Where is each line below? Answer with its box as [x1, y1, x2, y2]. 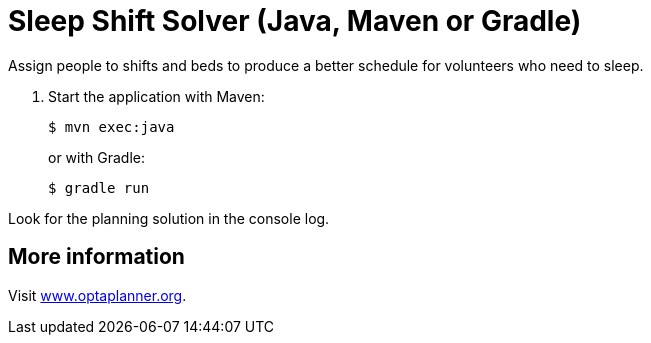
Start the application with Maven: [48, 87, 265, 105]
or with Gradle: [48, 148, 145, 166]
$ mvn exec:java [48, 118, 175, 135]
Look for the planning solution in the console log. [8, 209, 330, 227]
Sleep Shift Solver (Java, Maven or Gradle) [8, 4, 582, 38]
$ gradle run [48, 179, 150, 196]
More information [8, 244, 185, 270]
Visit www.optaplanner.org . [8, 286, 187, 304]
